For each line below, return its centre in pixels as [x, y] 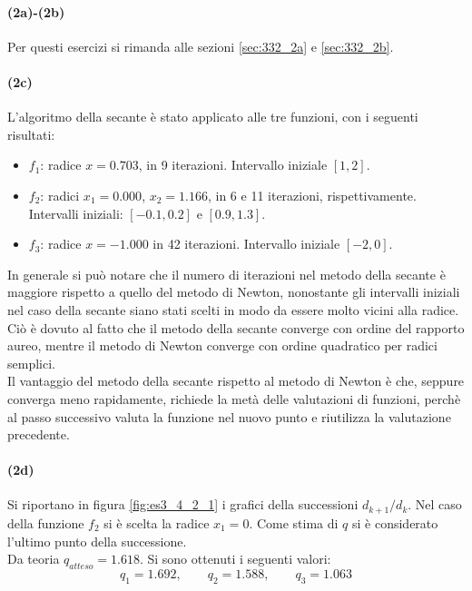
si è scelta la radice [157, 522]
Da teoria [34, 559]
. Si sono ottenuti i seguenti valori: [235, 559]
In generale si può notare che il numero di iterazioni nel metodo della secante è [226, 274]
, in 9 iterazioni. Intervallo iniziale [233, 165]
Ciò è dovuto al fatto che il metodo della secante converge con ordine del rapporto [236, 327]
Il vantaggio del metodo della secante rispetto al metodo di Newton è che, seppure [236, 381]
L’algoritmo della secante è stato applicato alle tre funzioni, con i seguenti [213, 117]
